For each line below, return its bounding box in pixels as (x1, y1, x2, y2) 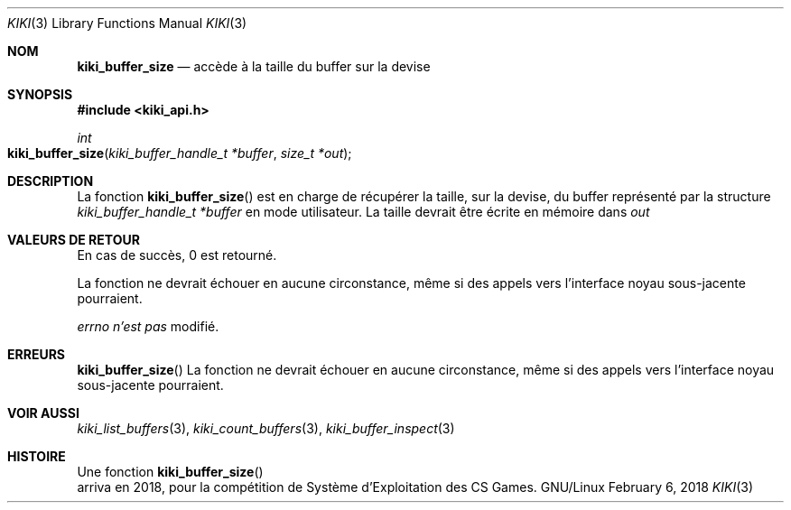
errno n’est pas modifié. (77, 319, 219, 334)
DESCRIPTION (7, 173, 94, 189)
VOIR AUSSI (7, 405, 79, 421)
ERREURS (7, 347, 66, 362)
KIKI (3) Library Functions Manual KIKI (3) (7, 15, 247, 31)
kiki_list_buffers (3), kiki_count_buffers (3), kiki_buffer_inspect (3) (77, 421, 455, 436)
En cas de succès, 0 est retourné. (77, 247, 277, 263)
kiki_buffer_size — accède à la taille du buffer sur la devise (77, 59, 431, 74)
